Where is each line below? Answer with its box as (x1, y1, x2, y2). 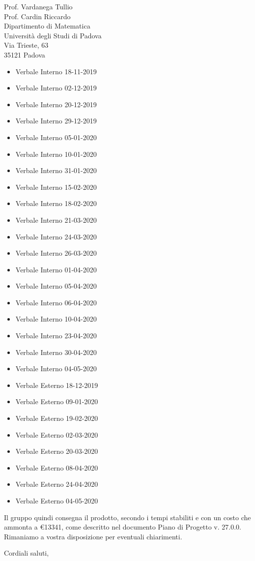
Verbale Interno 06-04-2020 (15, 297, 97, 307)
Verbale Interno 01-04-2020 (15, 264, 97, 274)
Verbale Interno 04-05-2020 (15, 363, 97, 374)
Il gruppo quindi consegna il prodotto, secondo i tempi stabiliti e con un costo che (4, 512, 251, 522)
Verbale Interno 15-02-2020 (15, 181, 97, 192)
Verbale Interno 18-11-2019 (15, 66, 97, 76)
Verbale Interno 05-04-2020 (15, 281, 97, 291)
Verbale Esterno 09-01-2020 (15, 396, 98, 407)
